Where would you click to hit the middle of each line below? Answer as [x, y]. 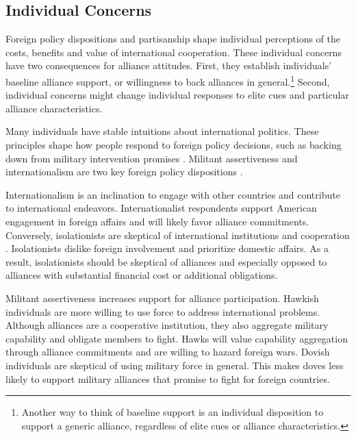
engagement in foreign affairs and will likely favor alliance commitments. [157, 221]
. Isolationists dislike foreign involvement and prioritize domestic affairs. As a [167, 248]
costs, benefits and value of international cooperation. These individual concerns [174, 52]
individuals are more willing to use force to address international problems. [163, 311]
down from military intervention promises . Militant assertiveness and [152, 158]
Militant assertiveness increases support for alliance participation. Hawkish [162, 298]
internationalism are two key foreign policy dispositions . [124, 172]
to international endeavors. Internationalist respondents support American [161, 208]
